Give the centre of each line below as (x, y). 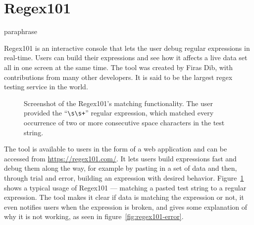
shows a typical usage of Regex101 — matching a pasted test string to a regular (125, 187)
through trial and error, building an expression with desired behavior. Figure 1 (124, 177)
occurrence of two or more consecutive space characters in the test (124, 122)
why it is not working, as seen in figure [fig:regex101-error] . (94, 216)
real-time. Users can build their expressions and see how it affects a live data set (126, 57)
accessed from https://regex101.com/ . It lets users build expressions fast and (120, 158)
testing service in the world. (46, 87)
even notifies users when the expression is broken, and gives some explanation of (126, 206)
